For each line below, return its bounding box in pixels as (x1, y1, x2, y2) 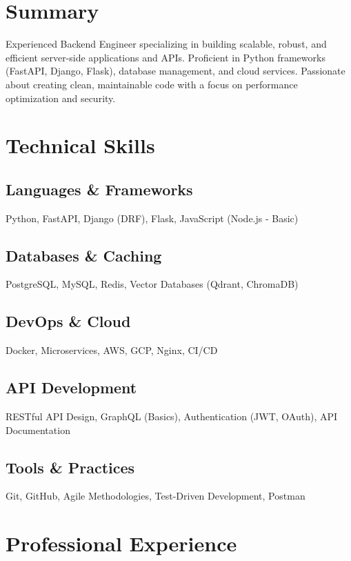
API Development (6, 377, 137, 398)
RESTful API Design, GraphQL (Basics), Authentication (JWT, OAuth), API (6, 409, 338, 424)
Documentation (6, 422, 70, 437)
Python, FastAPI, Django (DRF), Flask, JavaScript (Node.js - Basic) (6, 210, 299, 225)
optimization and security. (6, 90, 116, 105)
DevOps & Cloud (6, 311, 131, 332)
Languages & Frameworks (6, 178, 193, 199)
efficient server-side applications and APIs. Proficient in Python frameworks (6, 50, 325, 64)
